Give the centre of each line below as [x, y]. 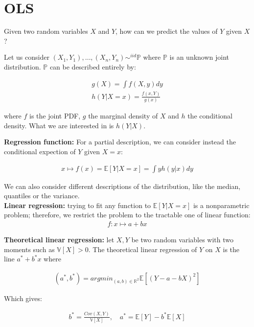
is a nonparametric [221, 205]
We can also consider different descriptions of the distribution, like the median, [122, 186]
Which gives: [23, 298]
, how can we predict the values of [167, 31]
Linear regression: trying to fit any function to [78, 205]
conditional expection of [40, 151]
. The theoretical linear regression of [143, 249]
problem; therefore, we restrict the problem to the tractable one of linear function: [127, 215]
